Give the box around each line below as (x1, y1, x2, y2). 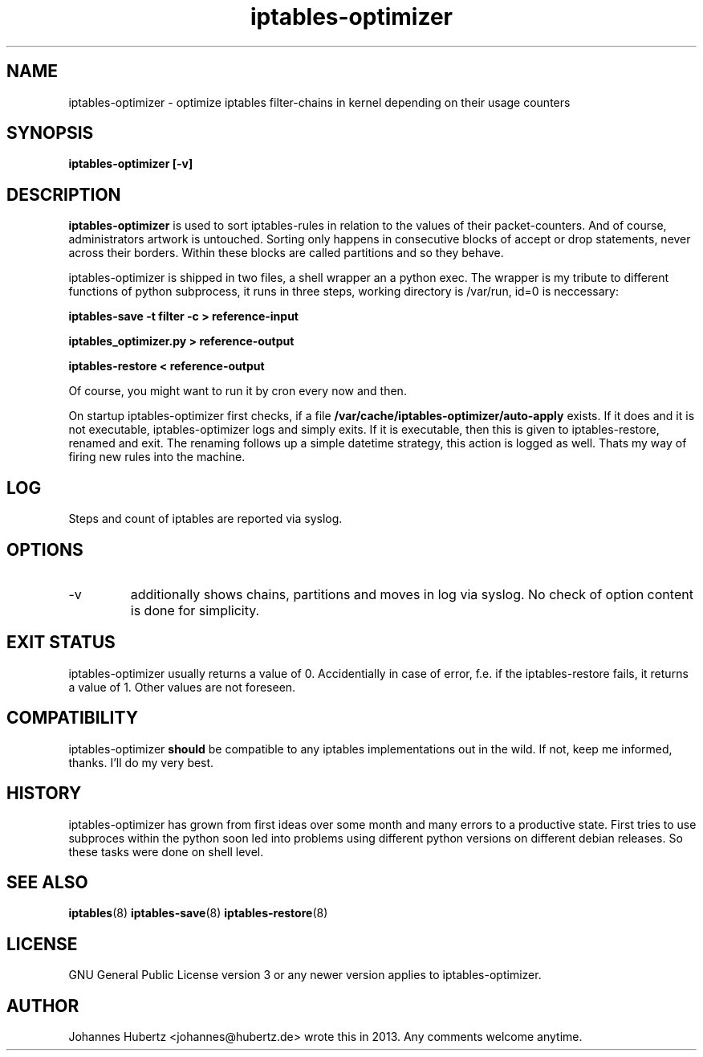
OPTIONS (6, 539, 83, 560)
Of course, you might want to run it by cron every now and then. (68, 384, 407, 398)
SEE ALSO (6, 871, 88, 892)
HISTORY (6, 783, 82, 804)
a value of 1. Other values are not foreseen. (68, 679, 296, 694)
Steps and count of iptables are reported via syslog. (68, 512, 343, 526)
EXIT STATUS (6, 632, 116, 653)
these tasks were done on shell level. (68, 844, 264, 859)
